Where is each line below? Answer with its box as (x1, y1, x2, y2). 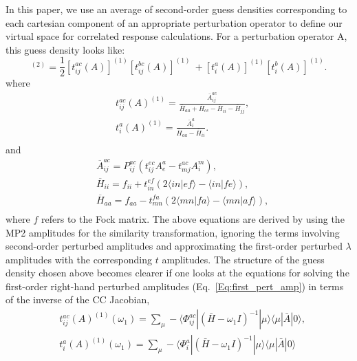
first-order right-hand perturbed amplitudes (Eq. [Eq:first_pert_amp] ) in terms (6, 278, 344, 293)
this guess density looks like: (6, 42, 125, 56)
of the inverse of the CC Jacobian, (6, 292, 150, 307)
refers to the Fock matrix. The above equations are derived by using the (41, 211, 345, 226)
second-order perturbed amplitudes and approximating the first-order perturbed (6, 239, 343, 253)
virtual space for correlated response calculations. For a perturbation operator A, (6, 29, 347, 43)
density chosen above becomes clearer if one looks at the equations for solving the (6, 265, 349, 280)
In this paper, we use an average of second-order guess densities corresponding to (6, 2, 347, 16)
